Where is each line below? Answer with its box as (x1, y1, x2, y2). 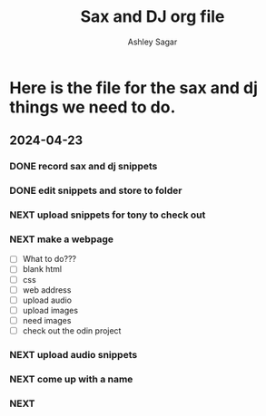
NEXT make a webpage (9, 233, 113, 246)
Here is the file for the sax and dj (9, 77, 259, 98)
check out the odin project (22, 324, 122, 336)
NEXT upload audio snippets (9, 348, 138, 361)
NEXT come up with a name (9, 372, 133, 385)
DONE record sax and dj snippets (9, 160, 158, 173)
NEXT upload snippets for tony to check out (9, 208, 206, 221)
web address (22, 284, 72, 295)
